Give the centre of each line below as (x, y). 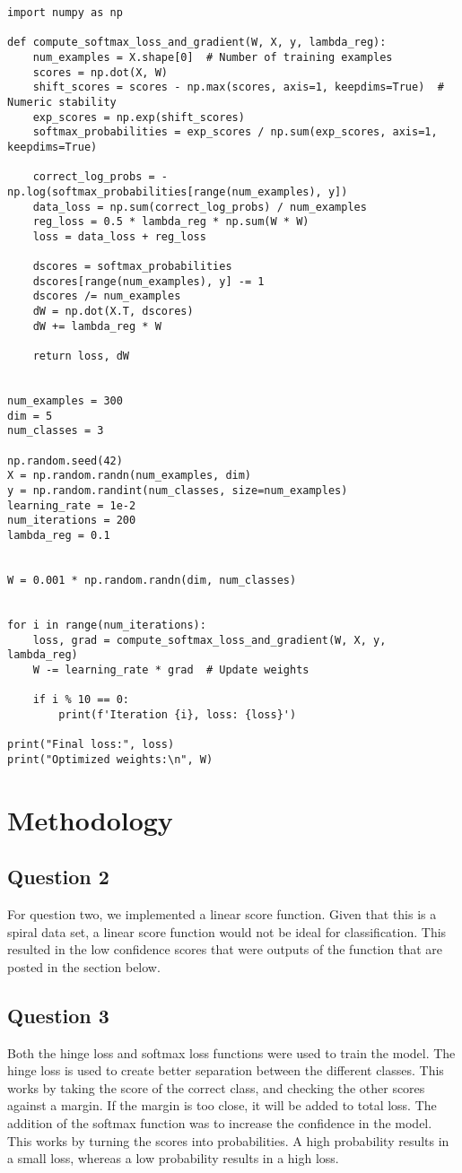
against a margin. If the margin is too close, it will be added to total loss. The (222, 1105)
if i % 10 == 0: (81, 700)
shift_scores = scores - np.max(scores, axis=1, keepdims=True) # (238, 87)
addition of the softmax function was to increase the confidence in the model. (220, 1123)
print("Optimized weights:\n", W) (110, 759)
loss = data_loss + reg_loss (119, 236)
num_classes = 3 (56, 431)
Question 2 (58, 877)
